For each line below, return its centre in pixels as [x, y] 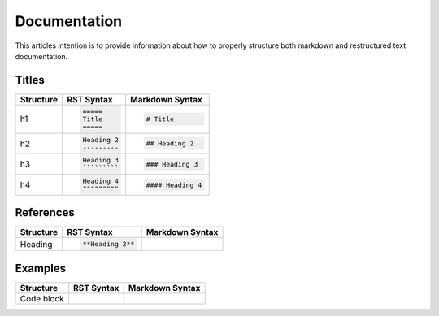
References [45, 212]
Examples [41, 268]
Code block [42, 298]
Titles [30, 80]
